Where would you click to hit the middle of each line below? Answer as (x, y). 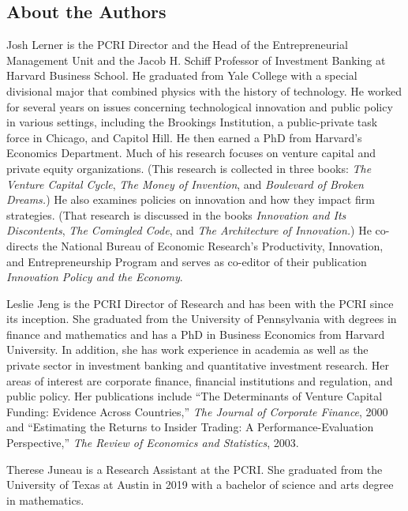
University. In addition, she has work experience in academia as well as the (187, 349)
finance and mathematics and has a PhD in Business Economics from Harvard (196, 334)
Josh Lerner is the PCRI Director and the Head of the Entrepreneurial (177, 45)
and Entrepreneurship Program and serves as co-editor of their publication (187, 261)
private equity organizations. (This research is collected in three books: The (189, 168)
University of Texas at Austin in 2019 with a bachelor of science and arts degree (200, 485)
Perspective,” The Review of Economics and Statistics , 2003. (153, 443)
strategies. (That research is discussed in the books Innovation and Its (176, 214)
